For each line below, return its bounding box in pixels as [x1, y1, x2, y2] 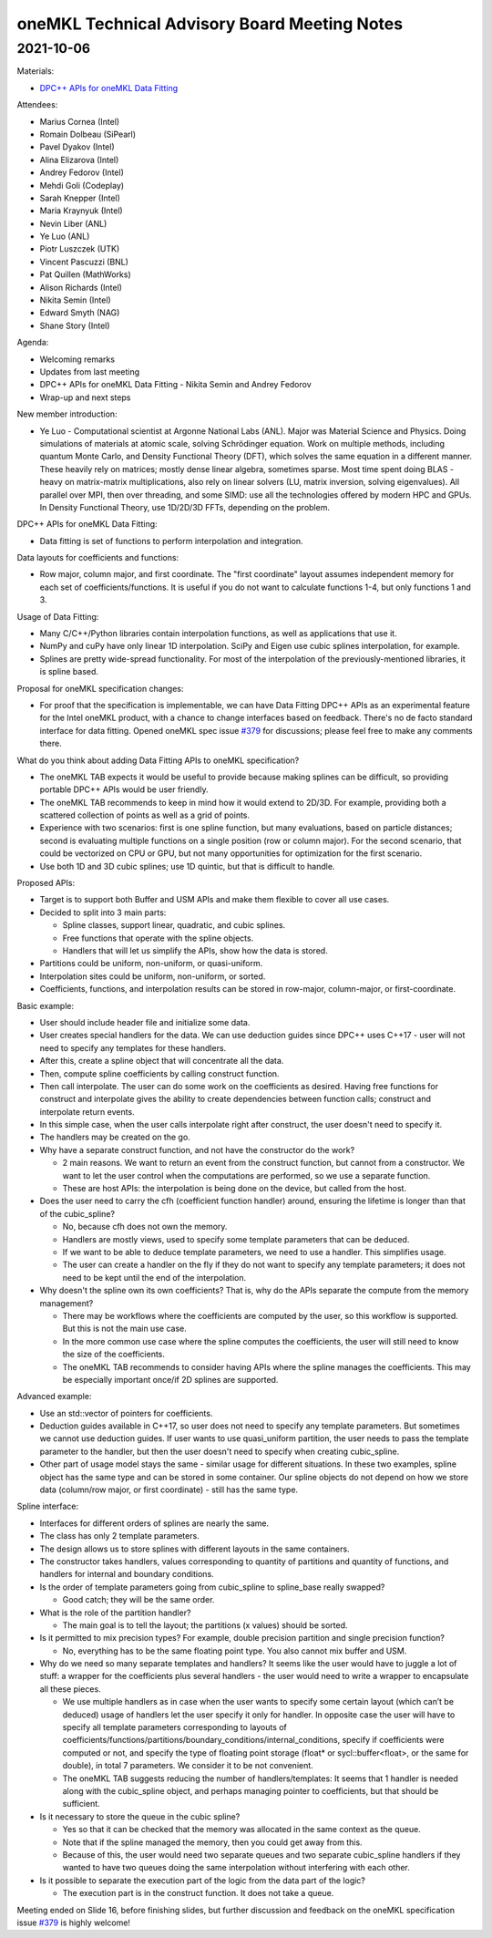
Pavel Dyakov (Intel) [39, 141, 115, 152]
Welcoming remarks [39, 354, 116, 365]
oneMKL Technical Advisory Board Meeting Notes [16, 14, 404, 34]
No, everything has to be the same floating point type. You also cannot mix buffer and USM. [62, 1645, 407, 1656]
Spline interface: [16, 1500, 79, 1512]
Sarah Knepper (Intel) [39, 192, 120, 203]
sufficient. [62, 1799, 100, 1809]
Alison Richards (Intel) [39, 282, 123, 293]
